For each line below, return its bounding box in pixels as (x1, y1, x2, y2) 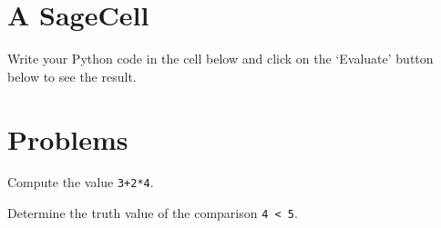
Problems (7, 120, 128, 157)
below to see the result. (7, 66, 137, 85)
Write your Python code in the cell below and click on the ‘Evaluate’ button (7, 49, 434, 68)
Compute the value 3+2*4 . (7, 173, 154, 192)
